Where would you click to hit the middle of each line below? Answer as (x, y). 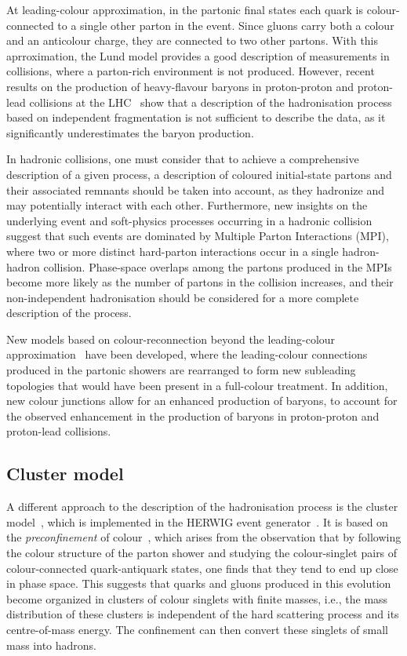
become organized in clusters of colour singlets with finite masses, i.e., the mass (197, 598)
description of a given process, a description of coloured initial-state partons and (199, 174)
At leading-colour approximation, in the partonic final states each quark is (185, 9)
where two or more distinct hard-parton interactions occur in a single (173, 251)
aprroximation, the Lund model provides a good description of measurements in (198, 55)
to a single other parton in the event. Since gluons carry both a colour (226, 25)
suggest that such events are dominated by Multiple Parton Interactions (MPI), (198, 236)
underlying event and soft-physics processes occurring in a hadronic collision (189, 220)
